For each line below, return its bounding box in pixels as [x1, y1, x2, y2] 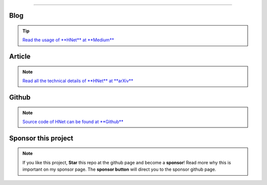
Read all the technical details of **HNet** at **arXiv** [22, 78, 133, 84]
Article [9, 52, 31, 61]
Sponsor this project [9, 134, 74, 142]
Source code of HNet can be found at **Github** [22, 119, 124, 124]
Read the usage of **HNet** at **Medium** [22, 37, 114, 43]
